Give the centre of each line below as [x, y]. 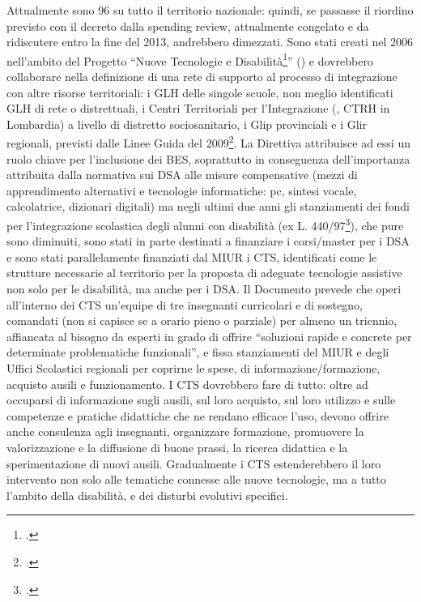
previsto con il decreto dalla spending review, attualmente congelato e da [188, 26]
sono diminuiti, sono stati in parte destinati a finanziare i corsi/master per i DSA [208, 241]
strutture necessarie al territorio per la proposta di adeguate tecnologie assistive [204, 273]
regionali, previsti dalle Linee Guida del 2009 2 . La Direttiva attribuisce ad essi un [208, 142]
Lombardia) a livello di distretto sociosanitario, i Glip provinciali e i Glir [187, 124]
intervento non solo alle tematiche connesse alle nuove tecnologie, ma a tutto [196, 479]
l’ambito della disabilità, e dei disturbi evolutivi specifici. [147, 495]
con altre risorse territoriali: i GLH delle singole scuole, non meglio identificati [200, 92]
